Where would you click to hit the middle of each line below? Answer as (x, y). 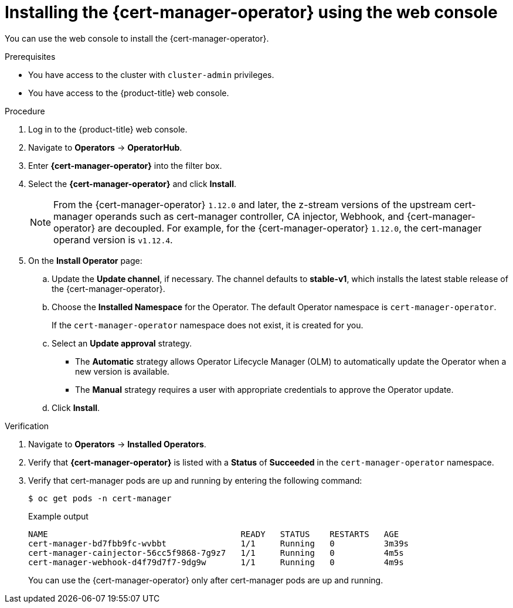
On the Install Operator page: (85, 260)
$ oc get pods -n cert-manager (100, 498)
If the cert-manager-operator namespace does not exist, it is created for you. (208, 325)
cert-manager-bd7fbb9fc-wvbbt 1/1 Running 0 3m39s (219, 543)
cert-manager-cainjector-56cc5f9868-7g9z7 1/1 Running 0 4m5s (216, 553)
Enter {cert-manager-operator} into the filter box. (125, 165)
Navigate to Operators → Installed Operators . (117, 444)
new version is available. (122, 371)
